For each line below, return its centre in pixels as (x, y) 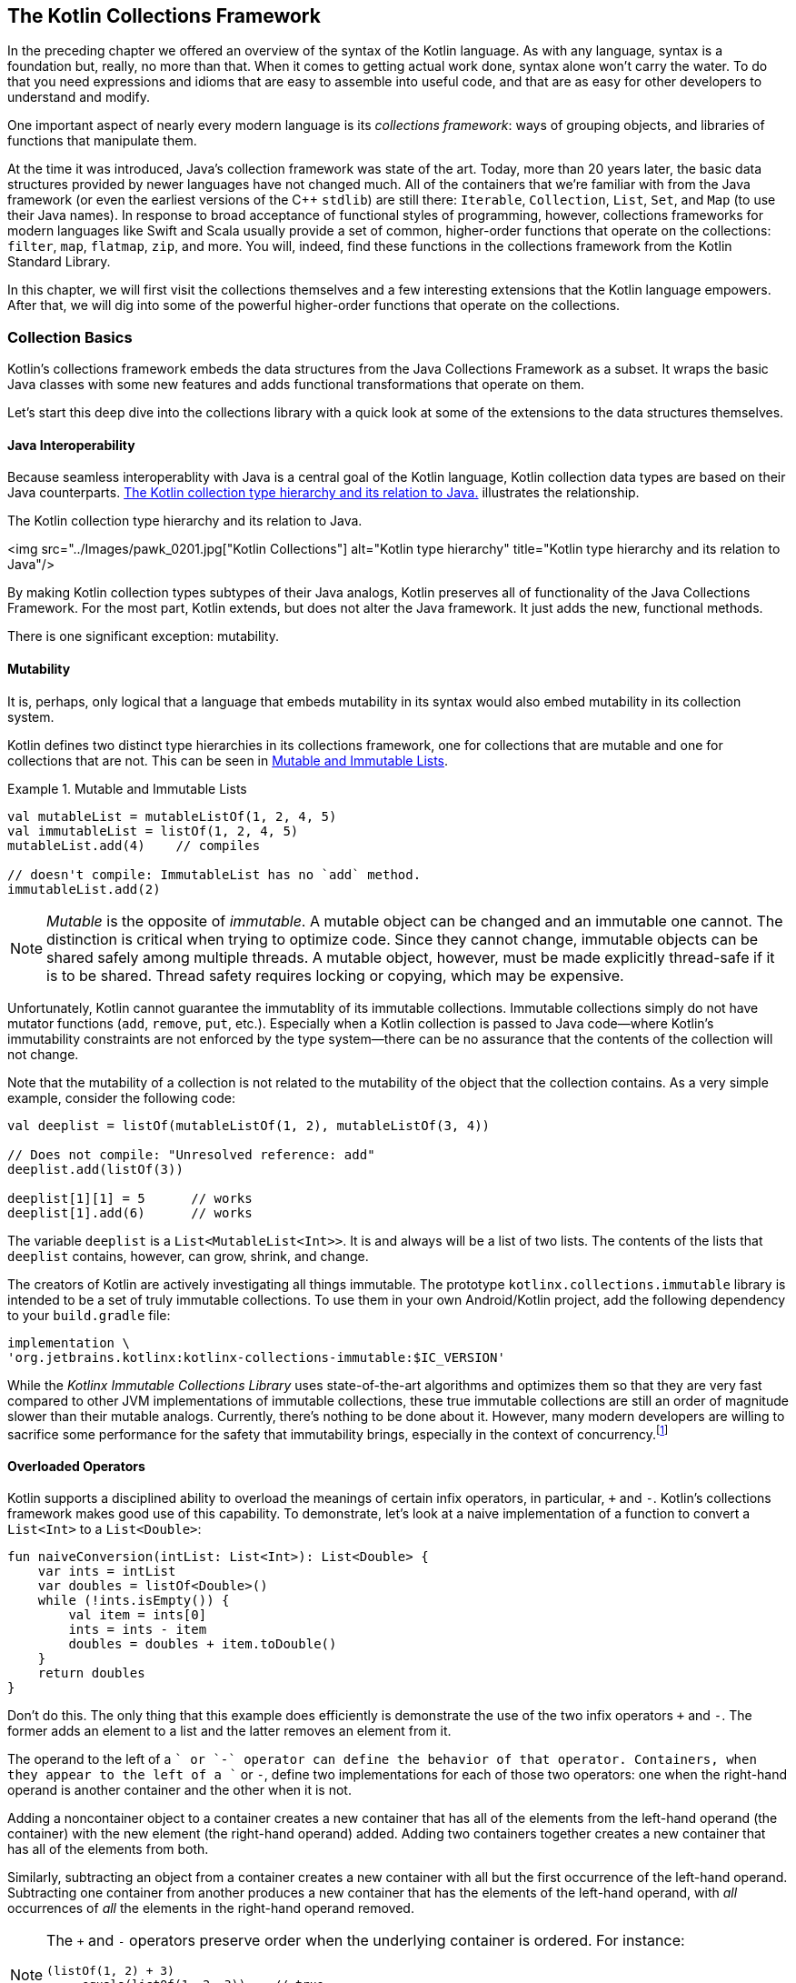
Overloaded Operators (76, 1466)
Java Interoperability (71, 445)
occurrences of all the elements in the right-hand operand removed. (211, 1908)
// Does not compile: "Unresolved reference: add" (191, 1154)
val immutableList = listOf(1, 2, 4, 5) (153, 831)
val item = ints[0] (138, 1615)
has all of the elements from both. (108, 1849)
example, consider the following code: (121, 1097)
